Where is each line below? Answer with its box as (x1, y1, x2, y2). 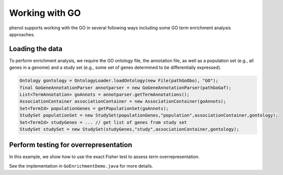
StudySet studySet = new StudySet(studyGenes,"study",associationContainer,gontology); (19, 126, 239, 132)
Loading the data (9, 45, 63, 53)
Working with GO (9, 7, 81, 18)
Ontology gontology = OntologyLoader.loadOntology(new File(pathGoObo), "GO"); (19, 78, 219, 84)
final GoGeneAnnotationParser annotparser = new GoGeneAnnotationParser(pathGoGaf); (19, 85, 231, 90)
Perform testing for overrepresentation (9, 141, 132, 149)
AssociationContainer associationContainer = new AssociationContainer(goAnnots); (19, 99, 226, 104)
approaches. (9, 31, 35, 37)
